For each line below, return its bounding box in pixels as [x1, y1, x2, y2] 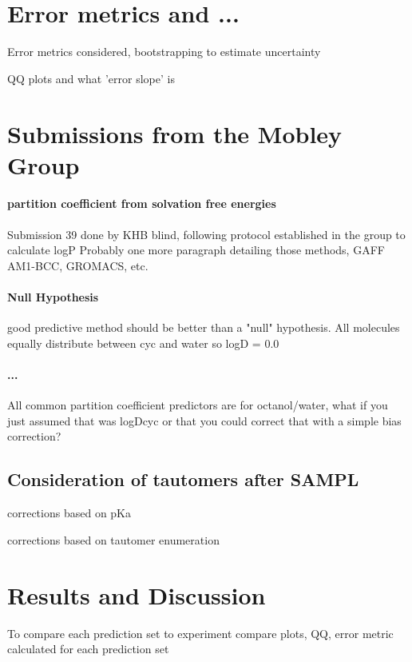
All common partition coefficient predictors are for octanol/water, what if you [7, 397, 388, 413]
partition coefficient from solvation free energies [7, 195, 276, 212]
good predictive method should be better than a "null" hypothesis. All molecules [7, 319, 400, 336]
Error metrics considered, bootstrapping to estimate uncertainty [7, 43, 321, 60]
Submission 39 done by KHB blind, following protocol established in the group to [7, 225, 406, 242]
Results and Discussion [7, 578, 266, 611]
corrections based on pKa [7, 504, 132, 521]
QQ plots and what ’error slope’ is [7, 70, 175, 86]
